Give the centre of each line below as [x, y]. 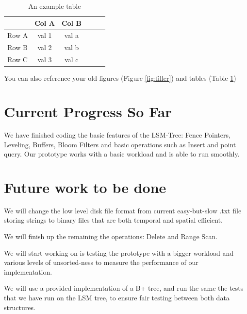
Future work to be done [85, 187]
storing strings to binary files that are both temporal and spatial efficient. [113, 220]
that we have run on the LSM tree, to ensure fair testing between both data [117, 297]
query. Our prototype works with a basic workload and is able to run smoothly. [122, 154]
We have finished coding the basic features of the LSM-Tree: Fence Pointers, [117, 134]
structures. [20, 307]
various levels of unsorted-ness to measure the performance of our [101, 262]
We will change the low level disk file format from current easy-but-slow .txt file [123, 210]
